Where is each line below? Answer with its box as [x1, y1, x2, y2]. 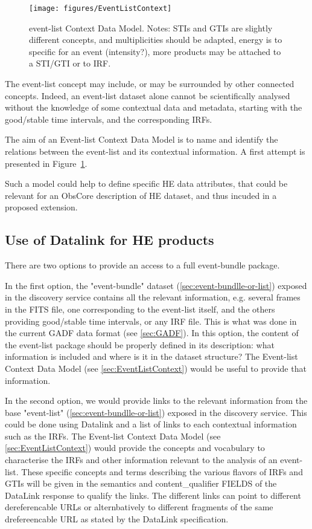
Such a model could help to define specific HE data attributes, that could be [5, 177, 288, 190]
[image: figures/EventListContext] [29, 4, 172, 13]
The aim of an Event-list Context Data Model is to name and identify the [5, 133, 278, 146]
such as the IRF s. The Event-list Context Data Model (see [5, 429, 221, 442]
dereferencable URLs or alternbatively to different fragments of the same [5, 501, 273, 513]
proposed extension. [5, 201, 78, 213]
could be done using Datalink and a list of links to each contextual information [5, 418, 297, 430]
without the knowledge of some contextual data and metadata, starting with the [5, 101, 302, 114]
